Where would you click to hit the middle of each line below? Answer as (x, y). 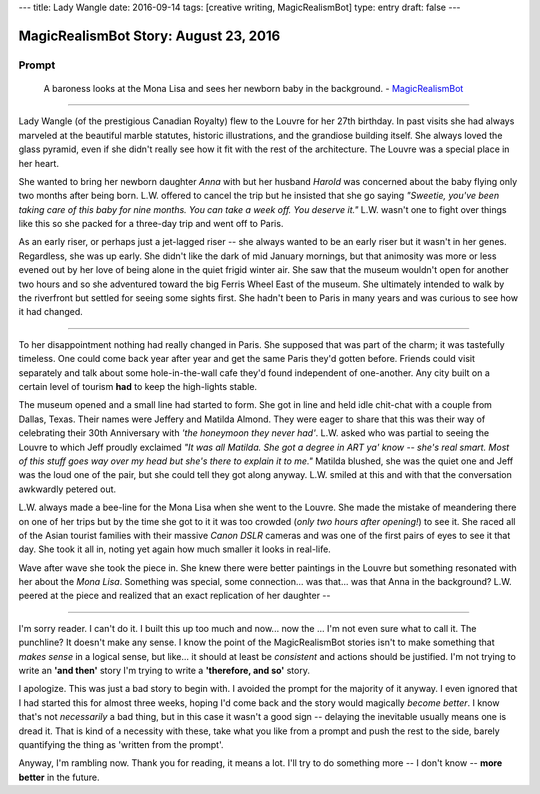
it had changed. (51, 312)
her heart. (39, 163)
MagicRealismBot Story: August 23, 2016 (149, 35)
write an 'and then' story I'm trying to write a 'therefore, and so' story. (164, 671)
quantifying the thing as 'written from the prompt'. (121, 744)
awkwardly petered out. (67, 489)
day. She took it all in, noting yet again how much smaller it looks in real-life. (175, 549)
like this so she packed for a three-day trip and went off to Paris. (151, 224)
